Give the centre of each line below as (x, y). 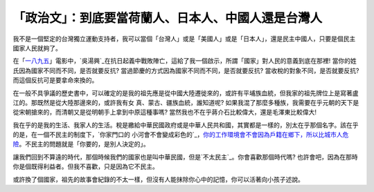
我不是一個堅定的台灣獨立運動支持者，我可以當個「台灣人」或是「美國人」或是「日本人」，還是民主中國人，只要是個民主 (184, 39)
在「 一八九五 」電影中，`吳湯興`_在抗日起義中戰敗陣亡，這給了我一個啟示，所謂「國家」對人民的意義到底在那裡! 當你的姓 (185, 61)
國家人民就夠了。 (37, 48)
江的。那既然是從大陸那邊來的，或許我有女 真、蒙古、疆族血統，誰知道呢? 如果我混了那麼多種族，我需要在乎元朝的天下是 (186, 102)
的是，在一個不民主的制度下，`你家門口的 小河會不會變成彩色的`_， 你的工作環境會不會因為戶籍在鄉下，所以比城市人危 (181, 135)
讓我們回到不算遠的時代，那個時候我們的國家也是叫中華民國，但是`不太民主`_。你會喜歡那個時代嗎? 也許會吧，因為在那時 (185, 157)
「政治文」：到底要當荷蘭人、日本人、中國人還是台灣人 (168, 18)
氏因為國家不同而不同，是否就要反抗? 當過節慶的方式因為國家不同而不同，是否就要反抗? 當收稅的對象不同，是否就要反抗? (186, 70)
